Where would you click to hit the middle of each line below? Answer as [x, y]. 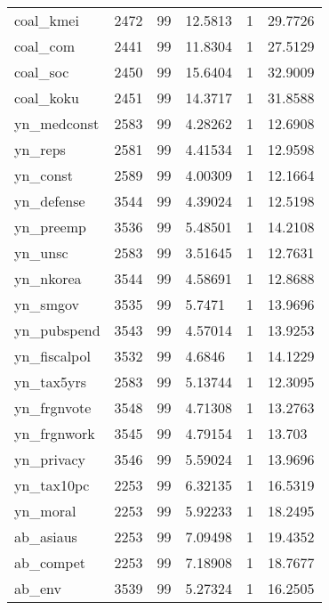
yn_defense [50, 201]
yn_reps [40, 149]
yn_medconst [57, 123]
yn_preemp [50, 227]
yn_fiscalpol [52, 356]
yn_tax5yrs [51, 382]
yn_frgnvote [53, 407]
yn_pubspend [57, 330]
